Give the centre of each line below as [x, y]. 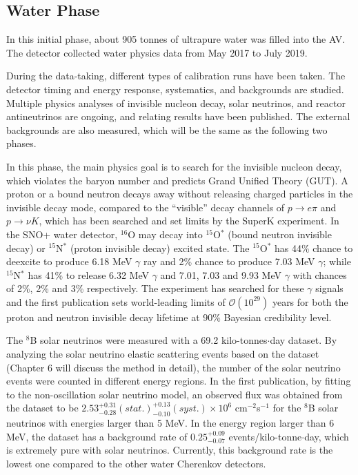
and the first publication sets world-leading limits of [116, 301]
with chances [320, 274]
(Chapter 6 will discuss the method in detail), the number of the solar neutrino [173, 367]
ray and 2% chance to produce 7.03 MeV [229, 261]
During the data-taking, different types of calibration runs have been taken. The [176, 76]
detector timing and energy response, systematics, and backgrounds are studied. [175, 89]
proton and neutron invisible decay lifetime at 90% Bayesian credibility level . [169, 317]
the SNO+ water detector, [62, 234]
